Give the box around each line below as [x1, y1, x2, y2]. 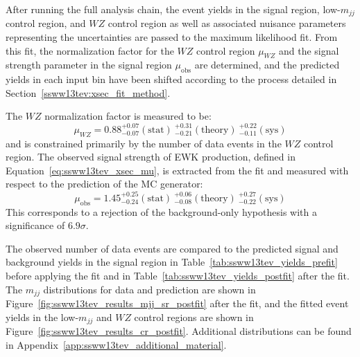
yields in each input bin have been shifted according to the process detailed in [6, 72, 337, 86]
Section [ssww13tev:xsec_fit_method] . [6, 85, 171, 100]
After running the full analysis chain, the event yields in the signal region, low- [6, 2, 341, 16]
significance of [6, 218, 65, 232]
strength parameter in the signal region [6, 57, 172, 72]
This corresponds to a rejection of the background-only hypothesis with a [6, 204, 317, 219]
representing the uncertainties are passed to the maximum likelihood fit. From [6, 30, 338, 44]
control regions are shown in [134, 309, 254, 324]
